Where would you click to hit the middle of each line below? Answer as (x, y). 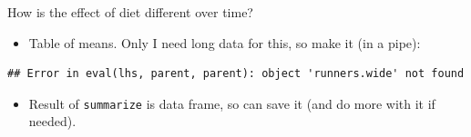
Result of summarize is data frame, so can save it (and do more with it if (232, 103)
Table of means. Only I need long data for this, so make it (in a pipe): (225, 42)
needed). (52, 121)
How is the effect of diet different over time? (130, 12)
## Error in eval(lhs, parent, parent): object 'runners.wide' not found (236, 74)
